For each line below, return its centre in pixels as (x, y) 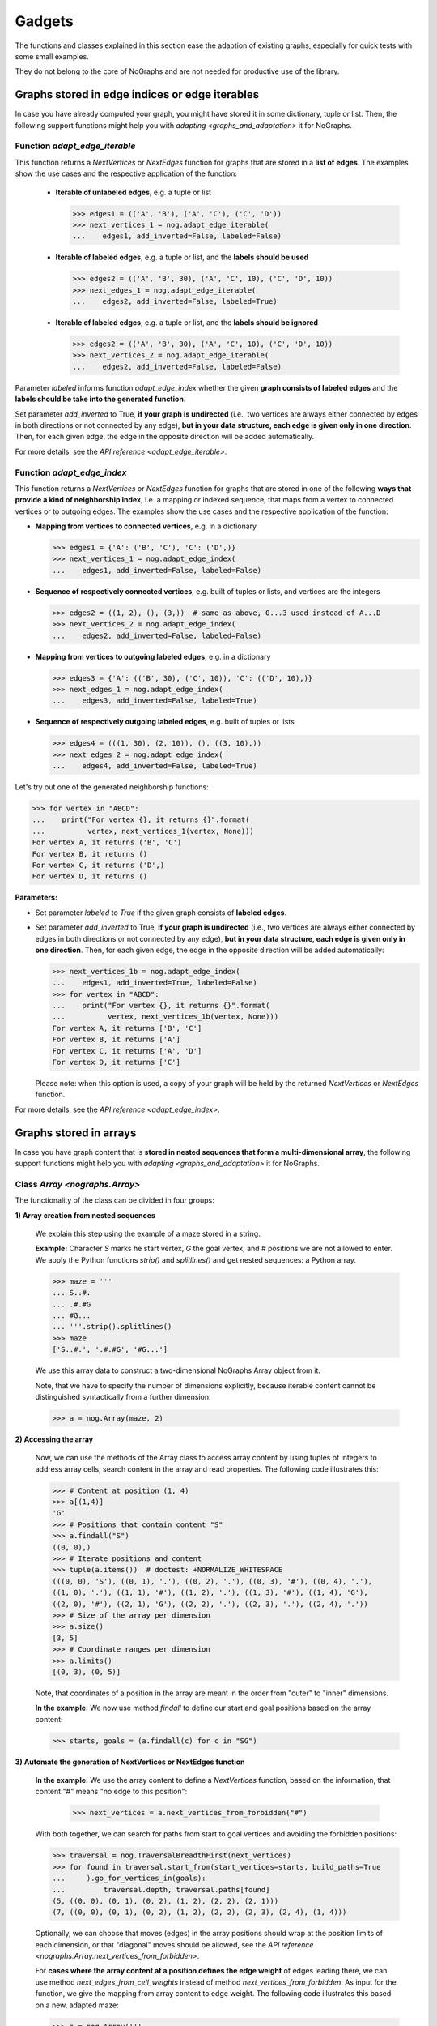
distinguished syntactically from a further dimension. (123, 1396)
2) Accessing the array (54, 1439)
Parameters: (36, 898)
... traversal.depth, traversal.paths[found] (161, 1889)
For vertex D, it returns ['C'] (117, 1062)
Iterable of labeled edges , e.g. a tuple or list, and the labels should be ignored (187, 323)
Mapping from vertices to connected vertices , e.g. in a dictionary (146, 526)
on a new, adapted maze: (77, 2005)
